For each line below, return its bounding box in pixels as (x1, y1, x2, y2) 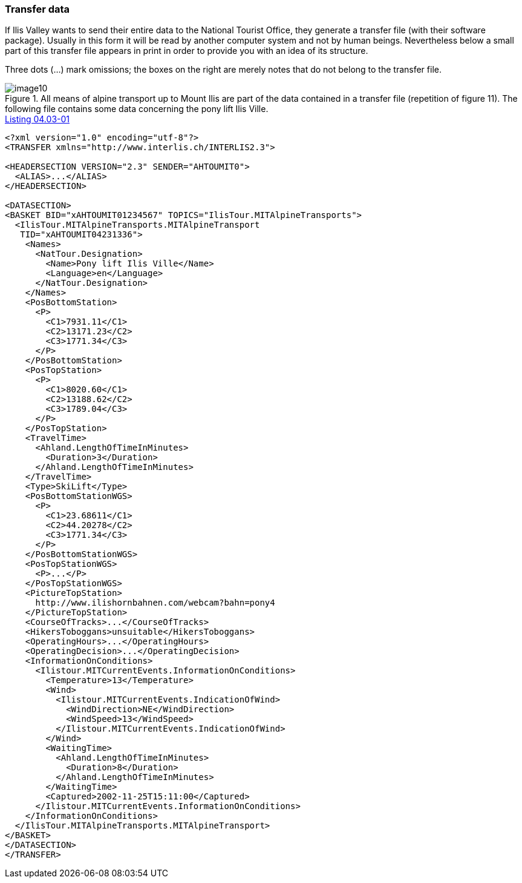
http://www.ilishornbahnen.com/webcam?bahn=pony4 (35, 598, 275, 608)
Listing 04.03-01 (5, 114, 70, 125)
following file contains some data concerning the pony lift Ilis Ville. (5, 104, 269, 114)
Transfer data (5, 3, 70, 15)
